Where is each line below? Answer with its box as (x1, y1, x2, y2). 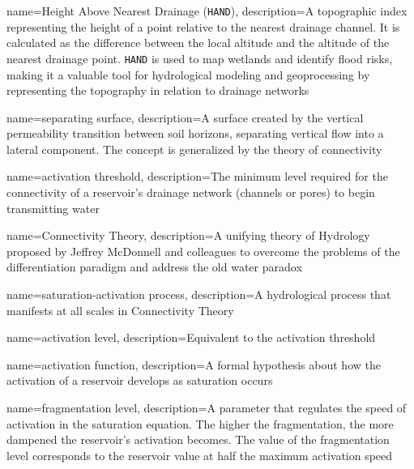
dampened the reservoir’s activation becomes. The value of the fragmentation (6, 431, 390, 448)
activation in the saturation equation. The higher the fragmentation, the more (6, 415, 394, 432)
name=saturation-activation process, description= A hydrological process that (6, 286, 391, 303)
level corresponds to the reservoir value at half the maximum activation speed (6, 446, 393, 463)
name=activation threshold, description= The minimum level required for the (6, 168, 388, 185)
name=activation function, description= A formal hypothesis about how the (6, 356, 381, 373)
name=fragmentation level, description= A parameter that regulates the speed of (6, 399, 407, 416)
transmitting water (6, 199, 100, 216)
